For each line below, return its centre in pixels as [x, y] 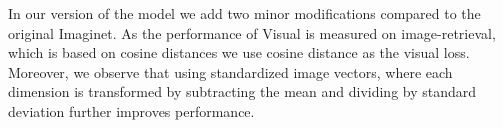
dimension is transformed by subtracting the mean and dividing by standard [242, 91]
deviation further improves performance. [131, 110]
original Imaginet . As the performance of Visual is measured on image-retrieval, [252, 32]
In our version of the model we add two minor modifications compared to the [244, 13]
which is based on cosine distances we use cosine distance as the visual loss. [239, 52]
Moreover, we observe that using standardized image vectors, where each [230, 71]
